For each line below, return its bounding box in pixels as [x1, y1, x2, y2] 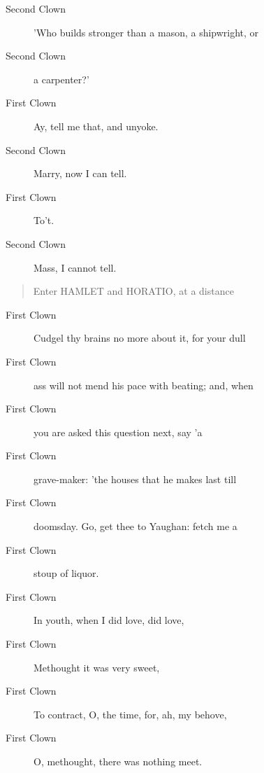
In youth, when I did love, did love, [34, 613, 184, 627]
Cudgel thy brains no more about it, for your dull [34, 330, 246, 345]
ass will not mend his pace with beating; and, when [34, 377, 254, 392]
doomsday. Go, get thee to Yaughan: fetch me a [34, 519, 237, 534]
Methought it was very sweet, [34, 660, 160, 674]
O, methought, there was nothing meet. [34, 754, 203, 768]
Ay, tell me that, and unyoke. [34, 118, 159, 133]
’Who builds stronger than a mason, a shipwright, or [34, 25, 259, 39]
